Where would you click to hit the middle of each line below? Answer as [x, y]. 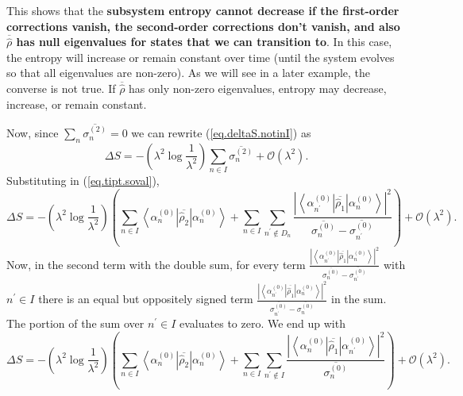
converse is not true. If [61, 88]
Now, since [33, 133]
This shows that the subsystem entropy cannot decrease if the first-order [203, 10]
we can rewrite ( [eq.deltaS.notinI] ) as [221, 133]
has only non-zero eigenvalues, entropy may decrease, [258, 88]
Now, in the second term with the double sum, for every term [156, 264]
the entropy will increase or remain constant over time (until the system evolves [201, 57]
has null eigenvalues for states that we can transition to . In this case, [204, 42]
